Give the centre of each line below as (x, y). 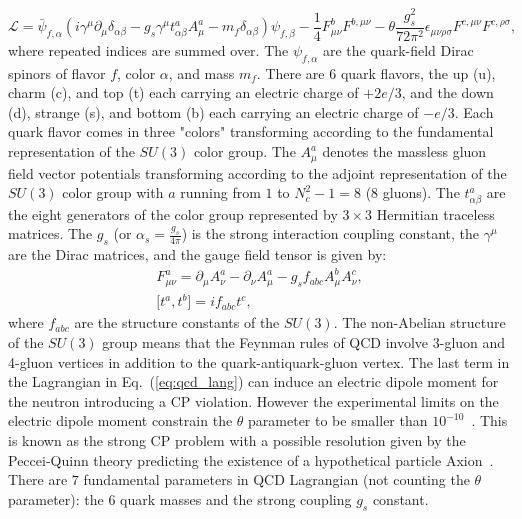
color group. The (244, 151)
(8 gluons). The (412, 192)
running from (220, 192)
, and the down (447, 92)
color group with (113, 192)
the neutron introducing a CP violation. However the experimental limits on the (253, 400)
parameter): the (56, 498)
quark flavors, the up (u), (418, 72)
